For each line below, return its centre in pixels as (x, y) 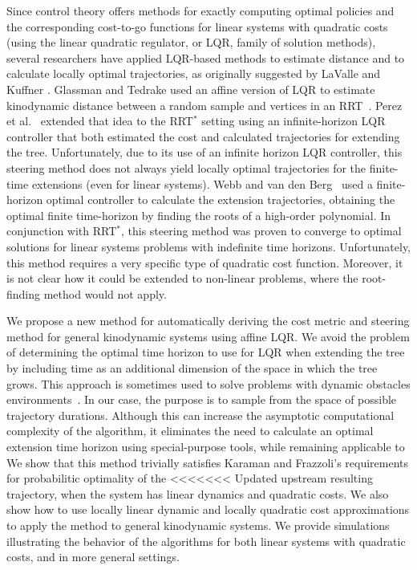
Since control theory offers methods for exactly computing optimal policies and (200, 10)
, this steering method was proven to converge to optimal (261, 231)
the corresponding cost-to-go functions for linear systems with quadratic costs (197, 26)
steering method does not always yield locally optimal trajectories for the (186, 167)
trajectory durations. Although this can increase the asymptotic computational (200, 415)
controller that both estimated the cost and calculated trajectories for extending (203, 136)
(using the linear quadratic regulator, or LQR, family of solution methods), (191, 42)
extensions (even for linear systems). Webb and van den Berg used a (202, 183)
